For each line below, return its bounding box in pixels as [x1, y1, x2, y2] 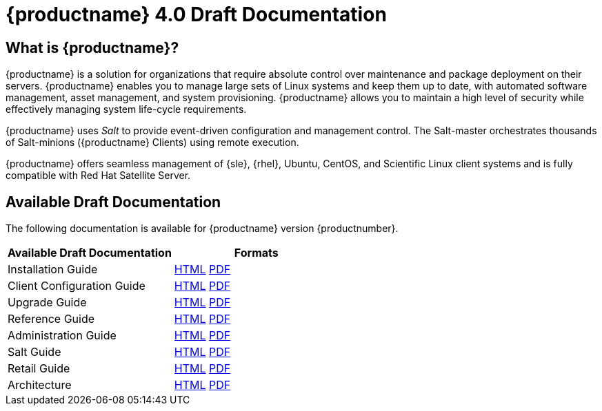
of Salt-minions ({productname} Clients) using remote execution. [6, 136, 299, 149]
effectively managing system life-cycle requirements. [6, 103, 247, 116]
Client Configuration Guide [8, 279, 146, 293]
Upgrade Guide [8, 295, 87, 310]
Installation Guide [8, 262, 98, 277]
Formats [234, 246, 279, 260]
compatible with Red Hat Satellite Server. [6, 169, 191, 182]
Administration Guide [8, 328, 117, 343]
